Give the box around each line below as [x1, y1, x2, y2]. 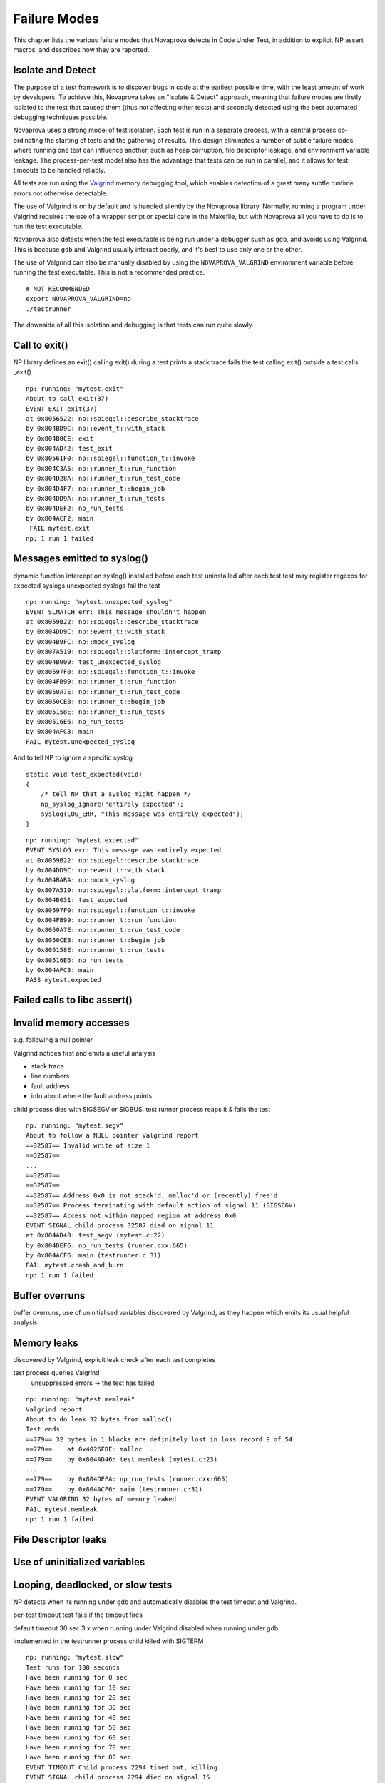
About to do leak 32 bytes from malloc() [26, 1416, 173, 1424]
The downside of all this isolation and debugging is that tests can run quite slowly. [13, 321, 255, 329]
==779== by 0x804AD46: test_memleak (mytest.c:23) [26, 1455, 217, 1463]
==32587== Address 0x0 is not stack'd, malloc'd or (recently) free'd [26, 1191, 278, 1200]
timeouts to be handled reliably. [13, 165, 106, 174]
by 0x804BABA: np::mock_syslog [26, 876, 135, 884]
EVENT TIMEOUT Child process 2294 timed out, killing [26, 1763, 217, 1772]
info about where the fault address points [31, 1092, 153, 1100]
